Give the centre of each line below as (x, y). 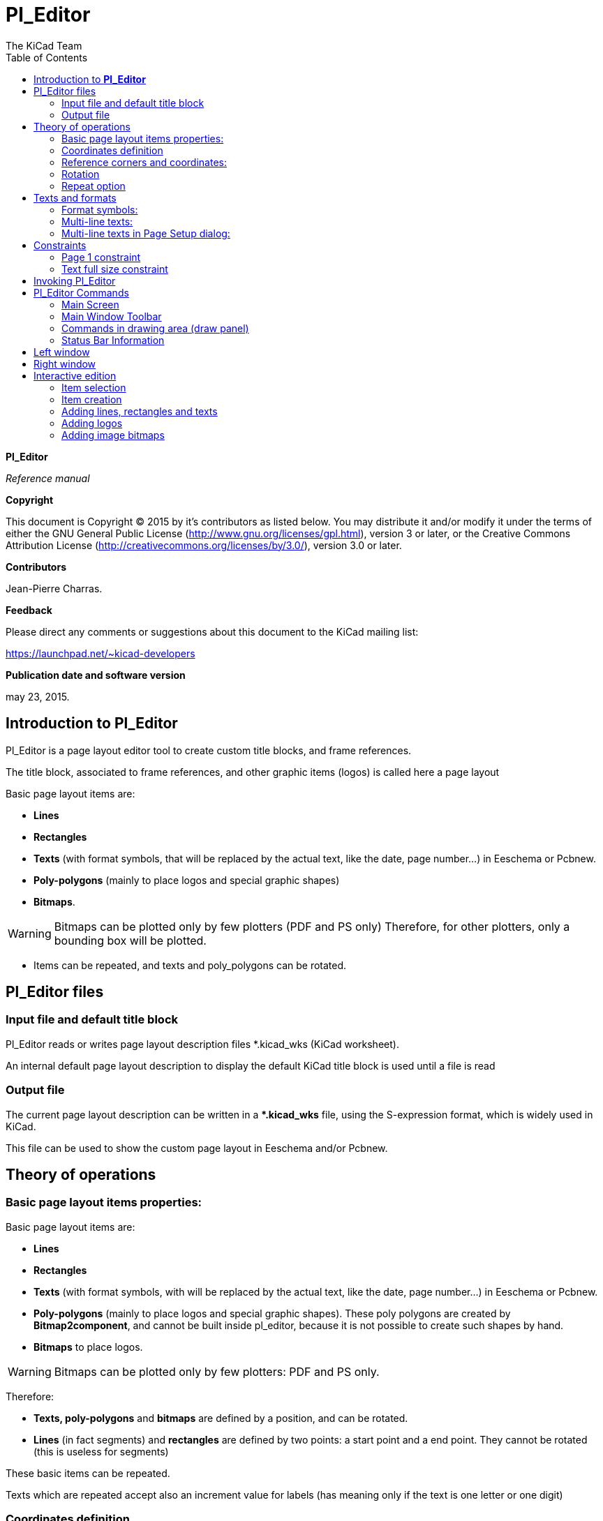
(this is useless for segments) (101, 1451)
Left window (62, 352)
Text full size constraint (115, 269)
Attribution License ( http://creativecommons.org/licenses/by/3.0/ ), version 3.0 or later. (204, 545)
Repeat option (94, 186)
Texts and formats (75, 197)
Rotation (81, 174)
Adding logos (92, 423)
